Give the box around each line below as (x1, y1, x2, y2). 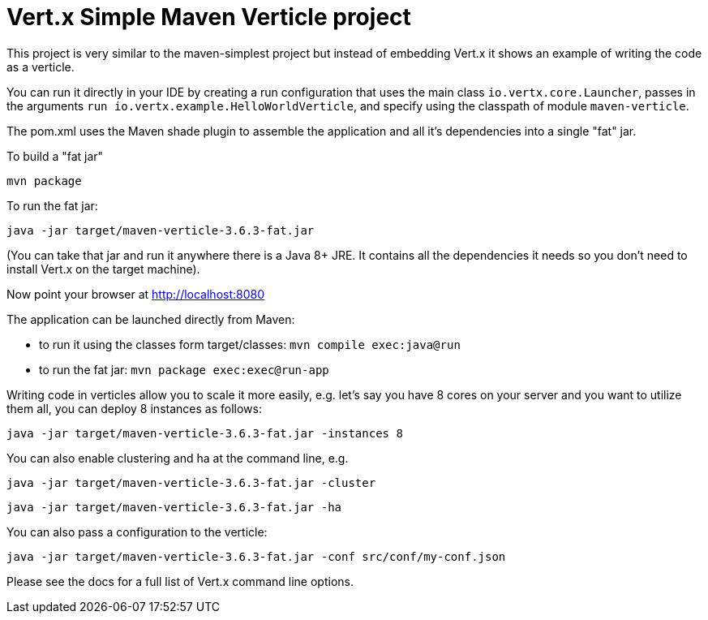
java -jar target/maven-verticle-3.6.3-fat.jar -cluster (6, 476, 376, 489)
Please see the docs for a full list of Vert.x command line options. (6, 574, 354, 588)
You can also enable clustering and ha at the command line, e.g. (6, 450, 349, 465)
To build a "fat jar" (6, 149, 104, 163)
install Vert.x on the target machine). (6, 261, 200, 276)
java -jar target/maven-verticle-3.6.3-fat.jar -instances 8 (6, 426, 403, 440)
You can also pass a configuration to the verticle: (6, 524, 268, 539)
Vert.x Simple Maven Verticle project (6, 3, 411, 31)
